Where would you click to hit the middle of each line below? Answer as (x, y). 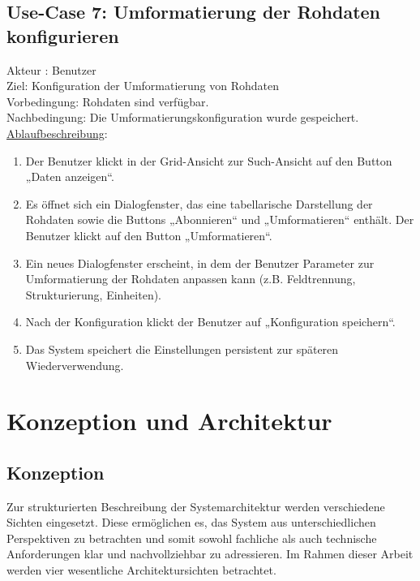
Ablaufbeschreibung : (57, 133)
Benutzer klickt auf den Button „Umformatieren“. (149, 235)
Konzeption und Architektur (169, 421)
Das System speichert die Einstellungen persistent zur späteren (182, 349)
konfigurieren (63, 35)
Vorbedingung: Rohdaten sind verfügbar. (108, 101)
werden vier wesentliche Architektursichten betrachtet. (141, 570)
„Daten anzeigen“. (70, 176)
